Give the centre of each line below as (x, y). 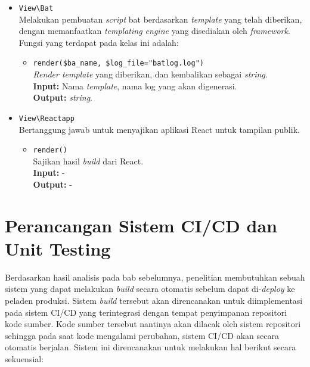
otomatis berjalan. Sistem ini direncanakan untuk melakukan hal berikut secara (151, 347)
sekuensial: (24, 359)
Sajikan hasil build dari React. (88, 161)
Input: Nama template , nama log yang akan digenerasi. (135, 85)
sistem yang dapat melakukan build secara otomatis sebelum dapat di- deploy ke (150, 289)
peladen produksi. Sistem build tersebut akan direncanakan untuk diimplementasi (154, 301)
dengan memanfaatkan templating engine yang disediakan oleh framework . (154, 31)
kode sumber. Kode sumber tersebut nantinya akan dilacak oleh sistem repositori (153, 324)
